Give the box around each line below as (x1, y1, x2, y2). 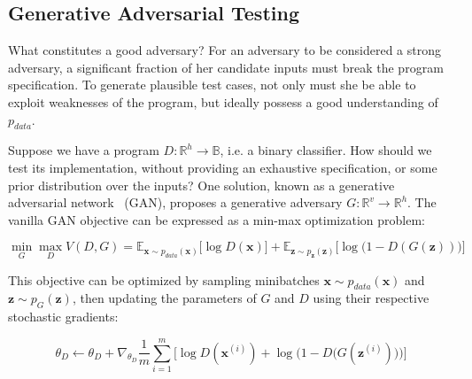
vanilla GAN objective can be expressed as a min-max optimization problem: (8, 210, 425, 228)
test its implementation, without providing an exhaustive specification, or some (8, 158, 437, 176)
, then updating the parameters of (72, 289, 257, 307)
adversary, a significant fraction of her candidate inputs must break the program (8, 58, 444, 76)
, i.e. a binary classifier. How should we (220, 141, 432, 159)
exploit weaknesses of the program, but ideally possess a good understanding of (8, 92, 438, 111)
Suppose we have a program (8, 141, 159, 159)
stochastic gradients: (8, 307, 119, 326)
